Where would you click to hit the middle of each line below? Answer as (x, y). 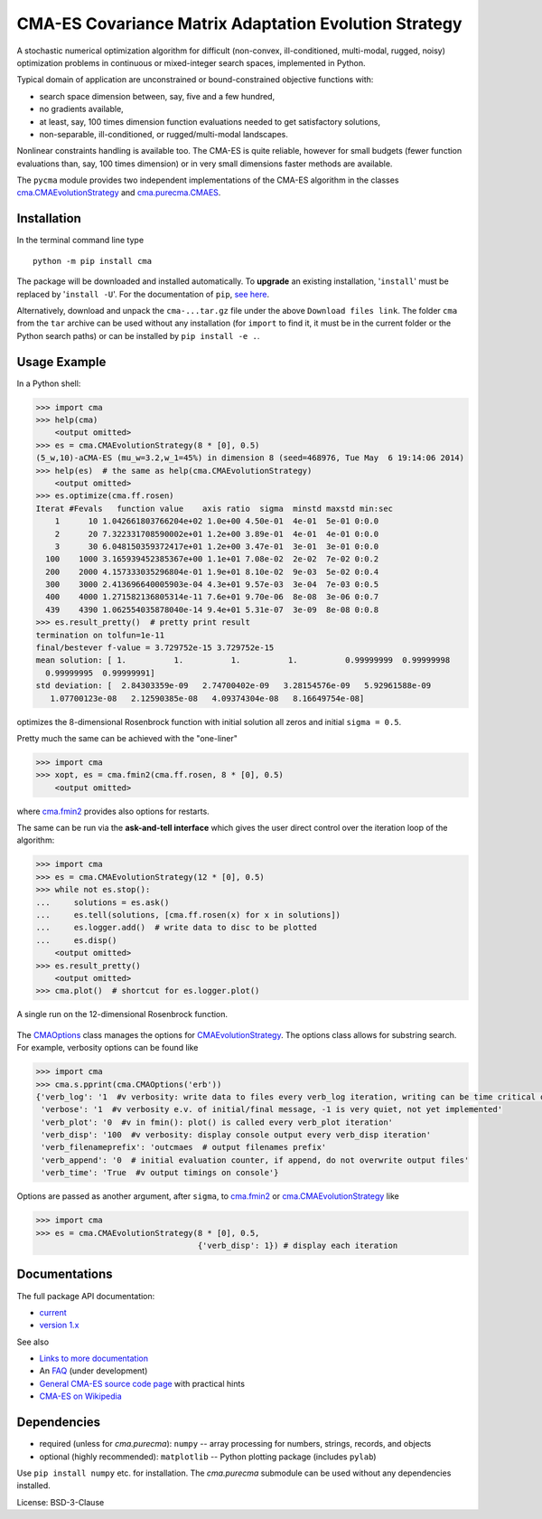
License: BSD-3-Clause (61, 1502)
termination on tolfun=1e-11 (100, 635)
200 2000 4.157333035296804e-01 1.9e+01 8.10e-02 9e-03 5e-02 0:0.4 (212, 571)
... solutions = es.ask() (103, 902)
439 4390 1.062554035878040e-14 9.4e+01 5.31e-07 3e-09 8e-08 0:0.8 (212, 609)
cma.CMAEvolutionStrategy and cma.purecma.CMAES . (119, 193)
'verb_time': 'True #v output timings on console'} (160, 1173)
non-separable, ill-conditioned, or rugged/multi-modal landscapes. (164, 134)
